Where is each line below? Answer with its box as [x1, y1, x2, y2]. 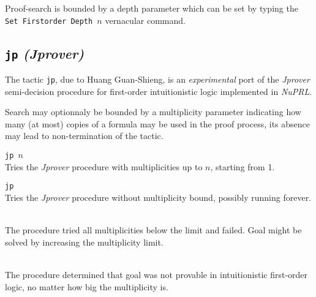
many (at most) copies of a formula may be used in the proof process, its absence [5, 117, 310, 130]
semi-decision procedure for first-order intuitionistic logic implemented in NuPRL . [5, 85, 312, 97]
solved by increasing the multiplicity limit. [5, 235, 164, 248]
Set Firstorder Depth [5, 17, 93, 26]
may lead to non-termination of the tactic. [5, 129, 164, 142]
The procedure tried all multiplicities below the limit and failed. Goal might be [5, 224, 302, 236]
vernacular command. [105, 13, 186, 26]
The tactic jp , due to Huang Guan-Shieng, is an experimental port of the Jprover [5, 73, 310, 86]
